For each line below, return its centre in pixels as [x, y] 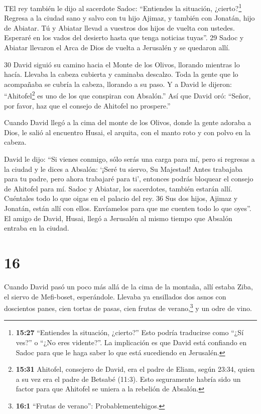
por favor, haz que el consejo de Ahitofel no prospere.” [87, 105]
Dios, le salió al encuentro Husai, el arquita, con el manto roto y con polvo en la [127, 132]
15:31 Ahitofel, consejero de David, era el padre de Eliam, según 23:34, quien [135, 369]
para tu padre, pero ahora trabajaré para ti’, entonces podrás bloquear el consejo [129, 179]
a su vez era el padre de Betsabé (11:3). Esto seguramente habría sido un [128, 379]
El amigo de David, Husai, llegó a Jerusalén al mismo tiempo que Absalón [118, 218]
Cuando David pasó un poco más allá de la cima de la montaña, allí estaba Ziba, [128, 286]
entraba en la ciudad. [37, 228]
